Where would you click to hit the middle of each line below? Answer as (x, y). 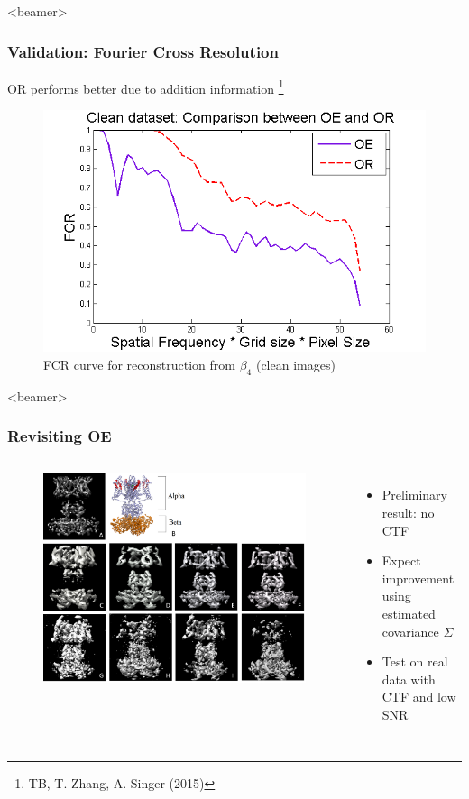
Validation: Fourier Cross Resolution (143, 51)
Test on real (415, 661)
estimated (409, 613)
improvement (418, 578)
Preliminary (414, 495)
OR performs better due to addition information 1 (146, 87)
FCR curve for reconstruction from (139, 364)
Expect (401, 560)
